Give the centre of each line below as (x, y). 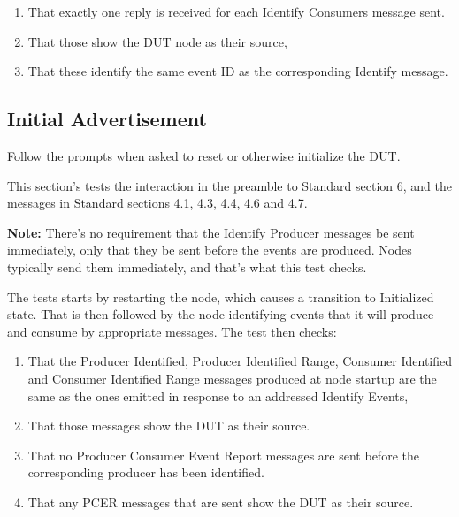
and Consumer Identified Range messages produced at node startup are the (232, 378)
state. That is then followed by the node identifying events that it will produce (221, 314)
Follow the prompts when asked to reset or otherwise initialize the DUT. (204, 155)
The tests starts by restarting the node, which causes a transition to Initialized (221, 297)
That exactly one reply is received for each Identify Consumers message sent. (236, 11)
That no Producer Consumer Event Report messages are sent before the (223, 455)
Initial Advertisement (107, 119)
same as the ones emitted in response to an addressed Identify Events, (218, 395)
